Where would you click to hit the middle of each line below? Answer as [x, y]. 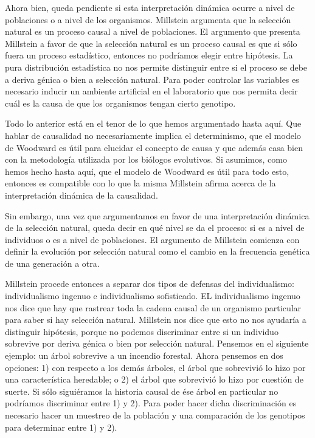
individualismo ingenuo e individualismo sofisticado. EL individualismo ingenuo [153, 296]
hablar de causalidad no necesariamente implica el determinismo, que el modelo [153, 135]
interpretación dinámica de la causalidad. [81, 195]
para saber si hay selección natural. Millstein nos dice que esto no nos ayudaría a [156, 320]
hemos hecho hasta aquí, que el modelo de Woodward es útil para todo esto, [147, 171]
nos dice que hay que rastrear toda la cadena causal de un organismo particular [153, 307]
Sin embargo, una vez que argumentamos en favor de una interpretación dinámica [157, 215]
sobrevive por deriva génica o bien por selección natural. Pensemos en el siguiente [157, 343]
